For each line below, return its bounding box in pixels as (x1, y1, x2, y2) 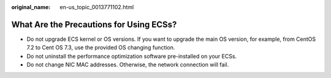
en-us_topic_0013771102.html (59, 4, 134, 10)
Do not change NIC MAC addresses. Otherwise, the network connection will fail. (26, 61, 229, 68)
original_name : (11, 4, 51, 10)
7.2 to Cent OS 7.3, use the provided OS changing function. (26, 44, 175, 51)
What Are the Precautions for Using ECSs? (11, 19, 177, 30)
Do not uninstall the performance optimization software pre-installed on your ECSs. (26, 52, 237, 60)
